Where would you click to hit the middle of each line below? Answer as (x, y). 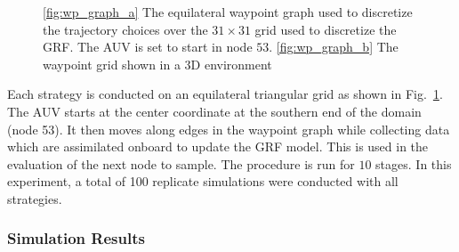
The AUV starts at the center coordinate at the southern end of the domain (214, 111)
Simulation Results (76, 238)
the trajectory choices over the (125, 29)
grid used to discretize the (326, 29)
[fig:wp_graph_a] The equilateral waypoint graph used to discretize (228, 12)
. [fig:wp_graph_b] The (334, 47)
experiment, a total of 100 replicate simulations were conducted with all (203, 181)
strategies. (35, 198)
